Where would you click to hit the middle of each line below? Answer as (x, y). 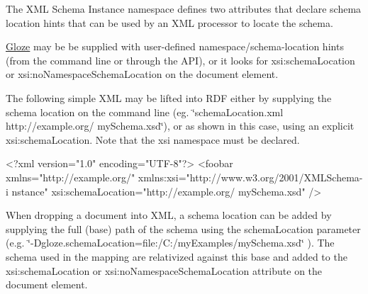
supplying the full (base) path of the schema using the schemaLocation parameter (183, 228)
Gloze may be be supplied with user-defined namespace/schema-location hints (175, 46)
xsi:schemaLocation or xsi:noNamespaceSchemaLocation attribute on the (164, 270)
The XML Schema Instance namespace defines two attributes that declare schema (184, 9)
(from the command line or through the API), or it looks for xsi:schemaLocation (180, 60)
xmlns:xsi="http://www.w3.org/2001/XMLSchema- (250, 177)
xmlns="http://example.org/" (71, 177)
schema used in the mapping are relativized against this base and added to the (177, 256)
